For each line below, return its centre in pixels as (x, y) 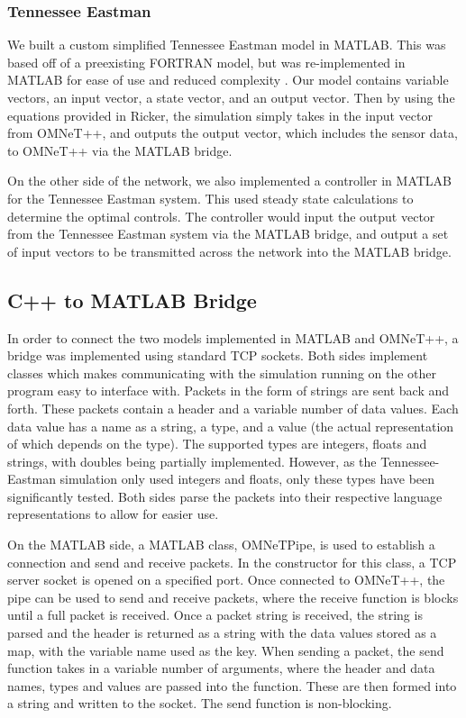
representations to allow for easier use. (113, 514)
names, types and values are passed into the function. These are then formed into (232, 685)
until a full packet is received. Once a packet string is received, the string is (215, 615)
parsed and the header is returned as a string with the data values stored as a (222, 633)
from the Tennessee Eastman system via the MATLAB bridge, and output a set (228, 234)
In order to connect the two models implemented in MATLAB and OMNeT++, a (233, 337)
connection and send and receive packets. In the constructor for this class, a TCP (232, 562)
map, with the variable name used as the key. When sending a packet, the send (226, 650)
